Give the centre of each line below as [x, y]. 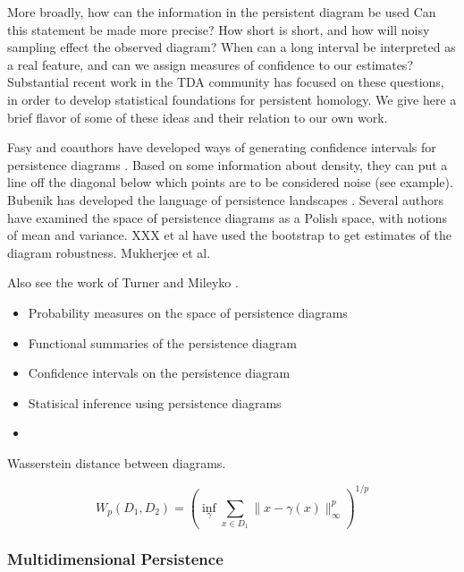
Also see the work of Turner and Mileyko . [123, 282]
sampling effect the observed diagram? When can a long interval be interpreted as [232, 47]
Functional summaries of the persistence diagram [162, 342]
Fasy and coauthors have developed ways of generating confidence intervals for [222, 147]
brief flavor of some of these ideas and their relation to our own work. [198, 117]
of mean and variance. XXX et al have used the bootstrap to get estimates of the [229, 235]
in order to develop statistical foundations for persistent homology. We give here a [232, 99]
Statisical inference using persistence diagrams [155, 402]
